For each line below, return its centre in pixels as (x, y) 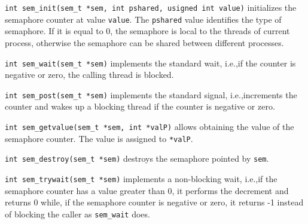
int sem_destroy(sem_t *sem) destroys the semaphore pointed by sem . (137, 158)
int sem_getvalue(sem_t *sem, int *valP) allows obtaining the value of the (150, 126)
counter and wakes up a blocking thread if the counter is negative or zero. (140, 106)
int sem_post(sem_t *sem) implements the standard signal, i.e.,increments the (151, 94)
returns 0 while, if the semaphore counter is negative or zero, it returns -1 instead (154, 202)
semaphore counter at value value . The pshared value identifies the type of (143, 19)
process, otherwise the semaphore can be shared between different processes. (144, 42)
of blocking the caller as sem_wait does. (77, 214)
